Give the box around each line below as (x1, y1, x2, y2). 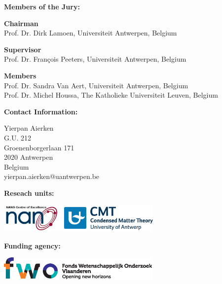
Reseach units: (4, 187, 54, 198)
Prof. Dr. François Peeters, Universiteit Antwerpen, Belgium (4, 54, 186, 64)
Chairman (4, 18, 38, 28)
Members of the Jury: (4, 1, 80, 11)
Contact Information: (4, 106, 78, 116)
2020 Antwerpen (4, 152, 53, 162)
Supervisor (4, 44, 41, 54)
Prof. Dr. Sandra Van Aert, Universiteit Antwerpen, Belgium (4, 80, 188, 90)
